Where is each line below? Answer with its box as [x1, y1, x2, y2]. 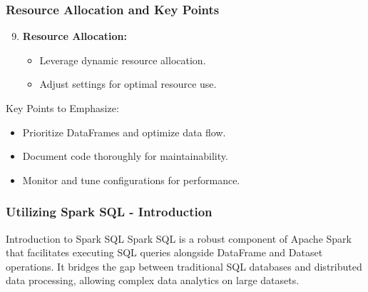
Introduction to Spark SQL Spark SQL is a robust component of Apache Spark [6, 231, 352, 246]
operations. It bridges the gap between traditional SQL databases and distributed [6, 258, 362, 273]
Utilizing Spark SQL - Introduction [6, 203, 213, 221]
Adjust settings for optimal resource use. [39, 76, 217, 91]
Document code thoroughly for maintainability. [22, 148, 228, 163]
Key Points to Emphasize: [6, 101, 119, 115]
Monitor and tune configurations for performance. [22, 172, 240, 187]
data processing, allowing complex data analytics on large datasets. [6, 273, 300, 288]
